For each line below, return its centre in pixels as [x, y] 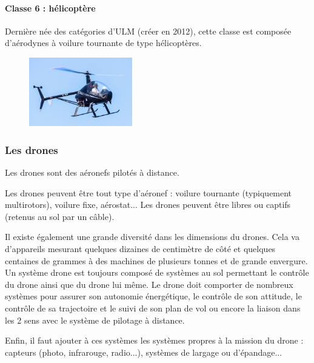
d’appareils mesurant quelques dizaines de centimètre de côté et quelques [140, 249]
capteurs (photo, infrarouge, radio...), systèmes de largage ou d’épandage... [144, 352]
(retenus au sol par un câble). [60, 216]
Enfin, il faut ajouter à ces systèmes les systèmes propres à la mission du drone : [154, 340]
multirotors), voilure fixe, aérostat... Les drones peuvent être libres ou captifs [148, 205]
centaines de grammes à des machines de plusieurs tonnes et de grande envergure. [156, 260]
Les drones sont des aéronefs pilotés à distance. [92, 172]
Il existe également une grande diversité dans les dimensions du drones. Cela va [152, 237]
